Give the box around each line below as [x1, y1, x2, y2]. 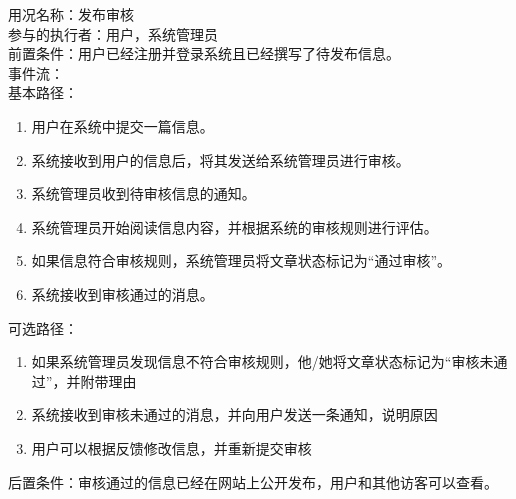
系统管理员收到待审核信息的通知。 [31, 183, 256, 204]
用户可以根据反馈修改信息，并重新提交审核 [31, 437, 312, 458]
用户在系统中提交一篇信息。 [31, 115, 214, 136]
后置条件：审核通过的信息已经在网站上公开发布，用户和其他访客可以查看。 [8, 471, 498, 492]
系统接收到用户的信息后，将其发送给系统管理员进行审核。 [31, 149, 410, 170]
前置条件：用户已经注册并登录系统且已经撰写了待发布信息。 [8, 43, 400, 64]
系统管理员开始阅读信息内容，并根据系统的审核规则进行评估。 [31, 216, 438, 237]
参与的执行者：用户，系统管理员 [8, 23, 218, 44]
